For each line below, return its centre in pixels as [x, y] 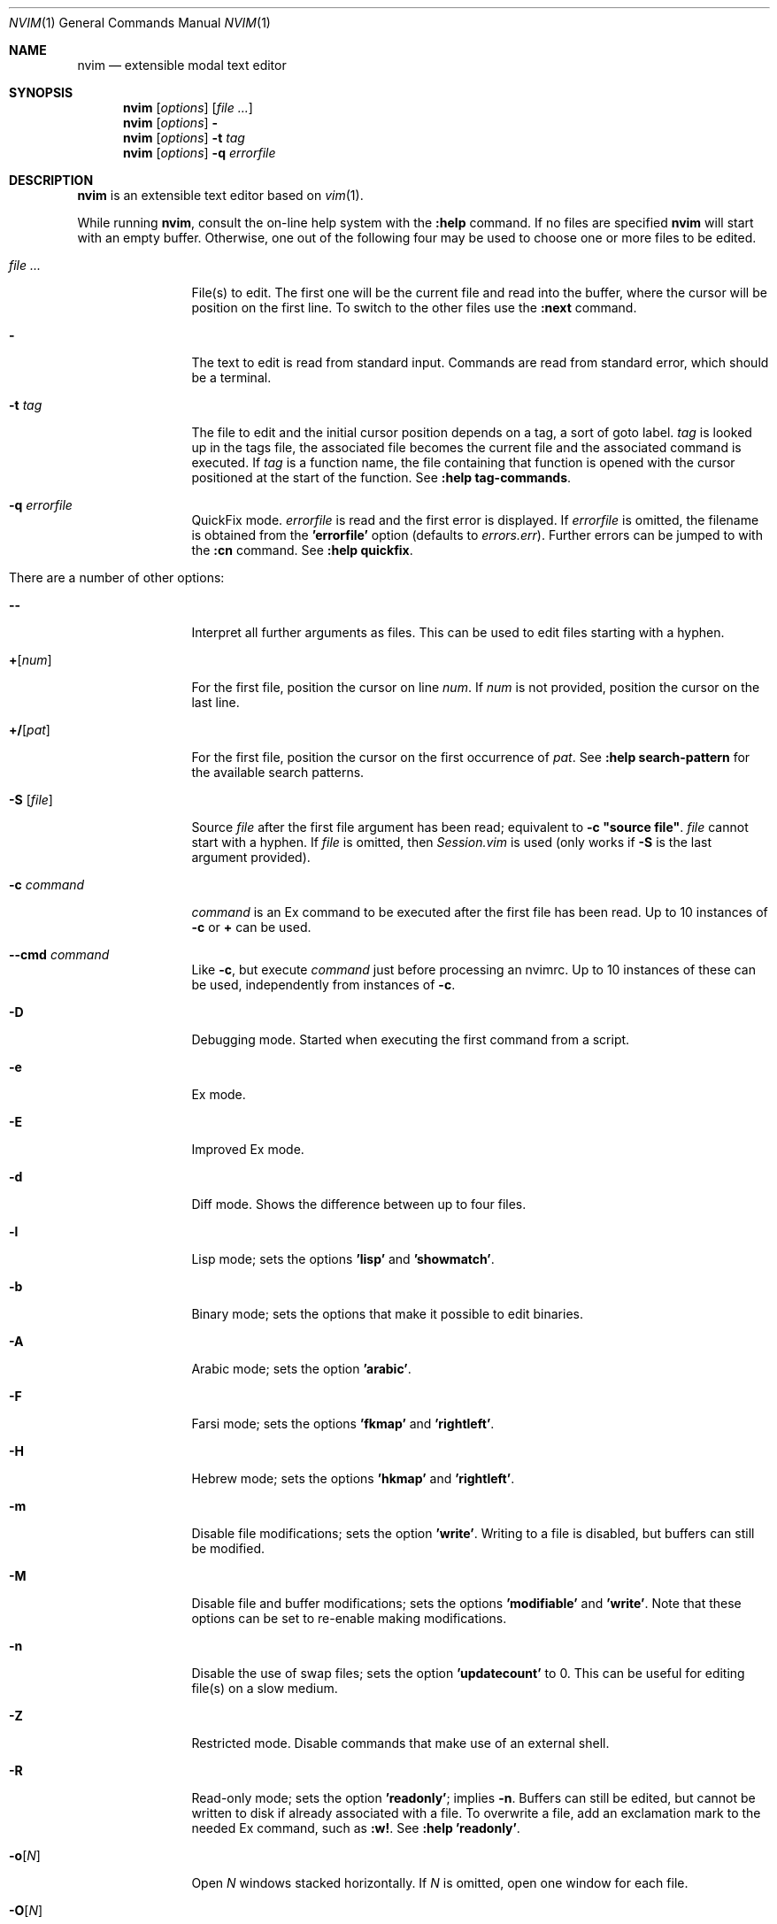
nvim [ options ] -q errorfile [200, 153]
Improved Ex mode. [248, 1149]
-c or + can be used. [251, 927]
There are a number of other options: [117, 577]
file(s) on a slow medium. [265, 1688]
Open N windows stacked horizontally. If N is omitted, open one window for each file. [440, 1883]
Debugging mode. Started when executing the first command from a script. [411, 1039]
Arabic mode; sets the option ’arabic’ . [301, 1369]
